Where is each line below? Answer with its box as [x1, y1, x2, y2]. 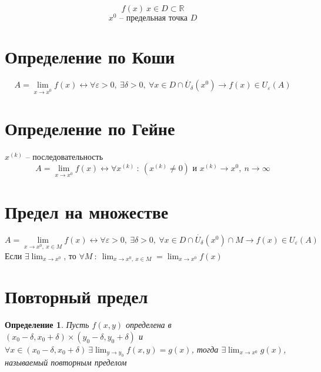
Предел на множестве [5, 199, 169, 223]
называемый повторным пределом [5, 356, 127, 368]
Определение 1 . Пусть [5, 319, 89, 331]
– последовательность [25, 150, 103, 163]
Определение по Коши [5, 45, 175, 69]
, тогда [191, 343, 219, 355]
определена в [125, 319, 172, 331]
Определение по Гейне [5, 116, 175, 140]
